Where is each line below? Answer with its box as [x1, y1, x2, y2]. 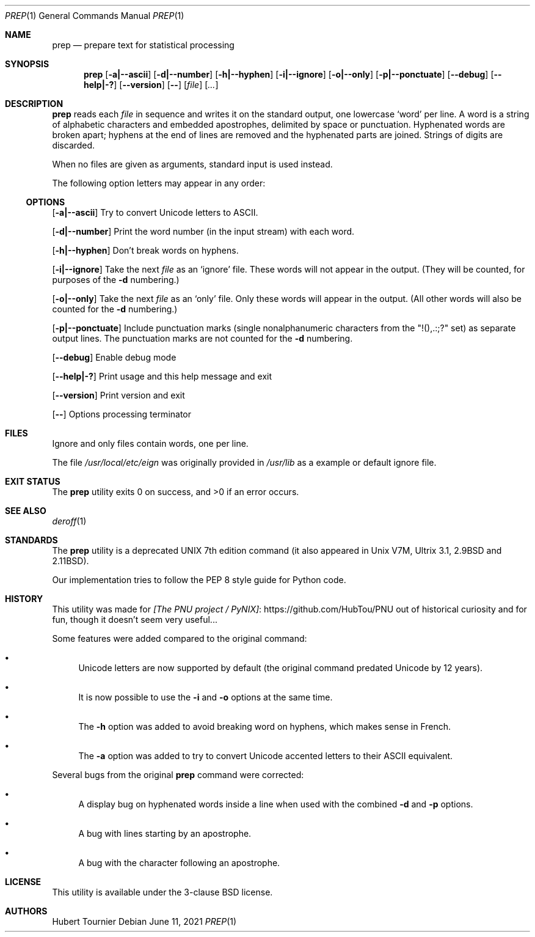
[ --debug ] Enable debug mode [52, 352, 177, 362]
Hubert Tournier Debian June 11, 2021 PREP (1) [52, 916, 237, 927]
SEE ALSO [5, 505, 46, 516]
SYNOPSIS [5, 59, 49, 69]
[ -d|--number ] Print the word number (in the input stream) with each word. [52, 226, 355, 237]
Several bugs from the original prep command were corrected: [52, 770, 304, 780]
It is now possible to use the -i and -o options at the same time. [78, 692, 333, 702]
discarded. [52, 140, 95, 150]
